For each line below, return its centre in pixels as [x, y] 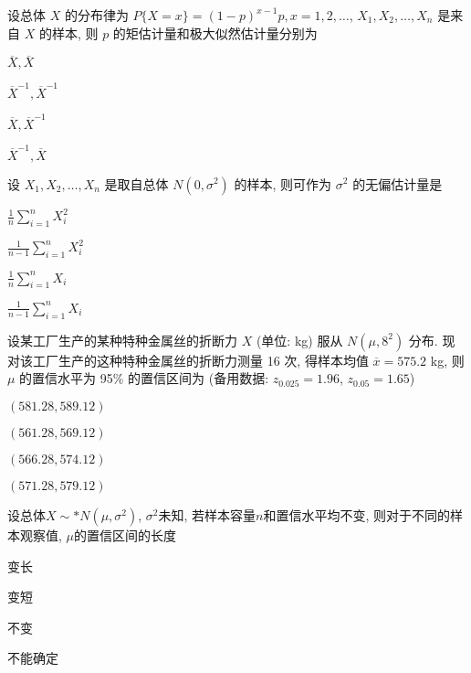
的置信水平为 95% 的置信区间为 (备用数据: [144, 378]
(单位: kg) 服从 [299, 340]
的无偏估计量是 [398, 183]
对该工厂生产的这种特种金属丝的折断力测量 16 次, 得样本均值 [188, 360]
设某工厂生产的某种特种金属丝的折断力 [122, 340]
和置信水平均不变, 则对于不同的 [357, 514]
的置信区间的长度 [126, 534]
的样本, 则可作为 [283, 183]
